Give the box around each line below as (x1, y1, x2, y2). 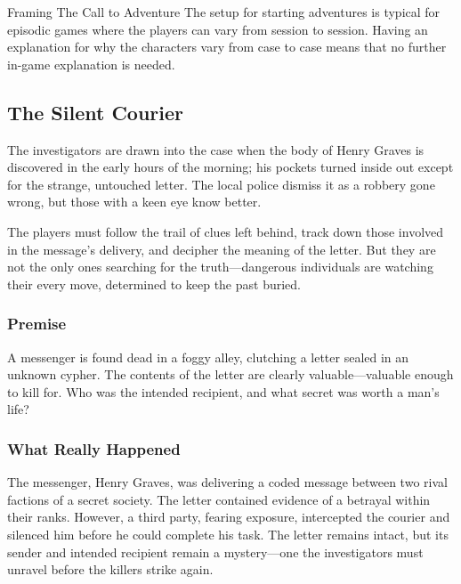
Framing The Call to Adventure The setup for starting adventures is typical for (7, 3, 441, 20)
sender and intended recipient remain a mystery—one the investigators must (7, 542, 424, 561)
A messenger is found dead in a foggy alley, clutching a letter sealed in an (7, 347, 409, 366)
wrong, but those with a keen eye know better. (7, 192, 262, 211)
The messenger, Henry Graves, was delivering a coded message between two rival (7, 473, 448, 491)
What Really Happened (7, 437, 181, 459)
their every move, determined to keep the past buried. (7, 274, 301, 293)
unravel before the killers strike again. (7, 560, 214, 579)
